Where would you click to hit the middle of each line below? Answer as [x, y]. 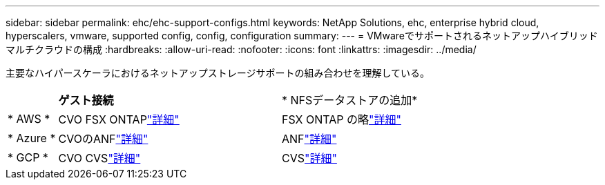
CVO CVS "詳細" [99, 158]
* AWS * [29, 119]
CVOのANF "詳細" [103, 139]
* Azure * [32, 138]
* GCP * [28, 157]
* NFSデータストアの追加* [349, 100]
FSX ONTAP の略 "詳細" [341, 119]
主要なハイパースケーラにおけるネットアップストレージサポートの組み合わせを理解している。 [218, 73]
